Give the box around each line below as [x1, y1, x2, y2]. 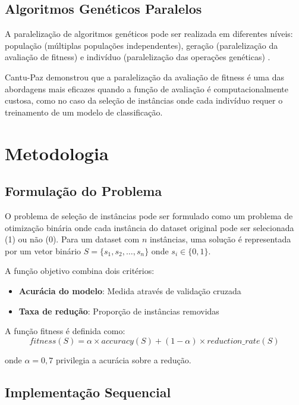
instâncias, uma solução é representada [149, 233, 291, 245]
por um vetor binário [5, 244, 81, 257]
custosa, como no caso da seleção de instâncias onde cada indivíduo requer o [5, 94, 283, 107]
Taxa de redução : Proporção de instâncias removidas [18, 304, 219, 317]
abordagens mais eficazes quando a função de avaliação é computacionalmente [5, 82, 289, 95]
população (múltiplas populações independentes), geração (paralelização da [5, 39, 278, 51]
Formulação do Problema [5, 182, 162, 200]
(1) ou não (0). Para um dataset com [5, 233, 140, 245]
